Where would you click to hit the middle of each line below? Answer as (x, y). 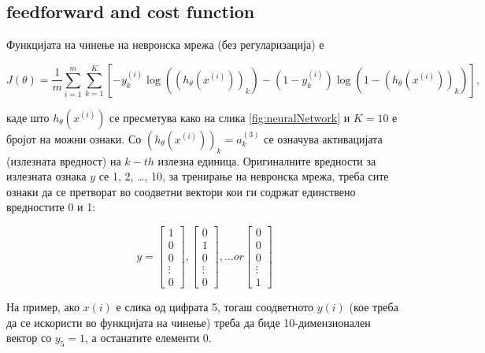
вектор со (29, 338)
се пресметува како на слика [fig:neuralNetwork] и (230, 117)
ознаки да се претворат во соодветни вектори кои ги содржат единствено (181, 191)
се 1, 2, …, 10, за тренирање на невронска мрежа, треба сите (244, 176)
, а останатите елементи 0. (148, 338)
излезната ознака (46, 176)
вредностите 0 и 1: (51, 207)
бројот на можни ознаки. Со (74, 138)
